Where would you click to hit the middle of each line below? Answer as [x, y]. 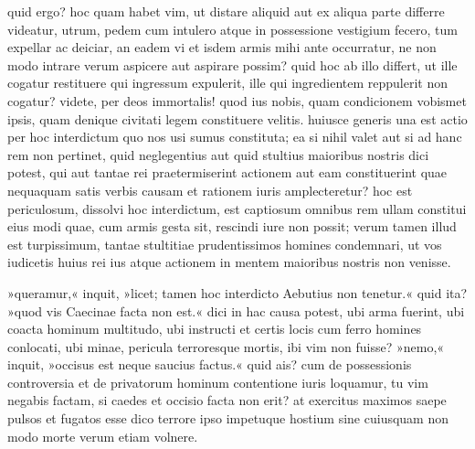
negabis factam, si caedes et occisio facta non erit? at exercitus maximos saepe [227, 400]
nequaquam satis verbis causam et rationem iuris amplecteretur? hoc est [210, 190]
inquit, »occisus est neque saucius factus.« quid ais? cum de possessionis [210, 364]
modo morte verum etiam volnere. [103, 436]
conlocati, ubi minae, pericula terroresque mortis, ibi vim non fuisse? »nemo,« [226, 346]
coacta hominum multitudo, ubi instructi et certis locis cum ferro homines [215, 329]
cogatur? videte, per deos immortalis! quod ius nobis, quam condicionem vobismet [237, 100]
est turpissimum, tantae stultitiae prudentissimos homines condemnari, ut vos [225, 244]
